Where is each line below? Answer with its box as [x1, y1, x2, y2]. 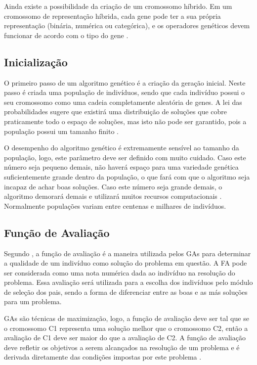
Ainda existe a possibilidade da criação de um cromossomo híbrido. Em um [4, 1, 232, 11]
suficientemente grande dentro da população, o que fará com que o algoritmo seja [4, 171, 250, 182]
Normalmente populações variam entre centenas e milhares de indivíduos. [4, 200, 226, 211]
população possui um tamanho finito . [4, 126, 119, 136]
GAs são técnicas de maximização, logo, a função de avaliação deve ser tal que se [4, 313, 249, 323]
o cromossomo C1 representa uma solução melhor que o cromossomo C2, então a [4, 322, 248, 333]
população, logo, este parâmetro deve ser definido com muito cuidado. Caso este [4, 152, 246, 162]
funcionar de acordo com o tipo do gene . [4, 30, 128, 40]
